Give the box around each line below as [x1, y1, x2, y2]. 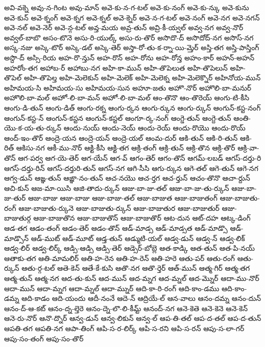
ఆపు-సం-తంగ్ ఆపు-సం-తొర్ [4, 333, 84, 343]
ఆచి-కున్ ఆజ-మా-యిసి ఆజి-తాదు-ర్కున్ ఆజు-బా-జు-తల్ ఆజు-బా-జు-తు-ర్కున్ [4, 182, 229, 193]
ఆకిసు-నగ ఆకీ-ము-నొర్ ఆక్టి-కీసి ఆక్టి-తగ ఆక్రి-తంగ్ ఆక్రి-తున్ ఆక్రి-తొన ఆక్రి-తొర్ [16, 142, 235, 153]
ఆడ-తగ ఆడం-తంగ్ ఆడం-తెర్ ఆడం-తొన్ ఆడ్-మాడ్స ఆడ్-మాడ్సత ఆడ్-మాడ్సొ [4, 223, 228, 233]
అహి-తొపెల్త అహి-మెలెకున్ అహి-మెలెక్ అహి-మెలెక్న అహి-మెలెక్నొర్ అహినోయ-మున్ [23, 72, 261, 83]
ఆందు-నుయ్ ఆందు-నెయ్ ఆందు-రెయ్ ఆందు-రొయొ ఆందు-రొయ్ [63, 122, 246, 133]
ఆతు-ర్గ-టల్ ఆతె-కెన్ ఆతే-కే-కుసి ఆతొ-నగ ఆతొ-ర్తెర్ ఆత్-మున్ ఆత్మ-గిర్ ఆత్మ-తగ [21, 263, 250, 273]
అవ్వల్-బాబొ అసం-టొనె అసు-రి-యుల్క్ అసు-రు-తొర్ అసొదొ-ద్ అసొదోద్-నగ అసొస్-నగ [4, 32, 254, 42]
